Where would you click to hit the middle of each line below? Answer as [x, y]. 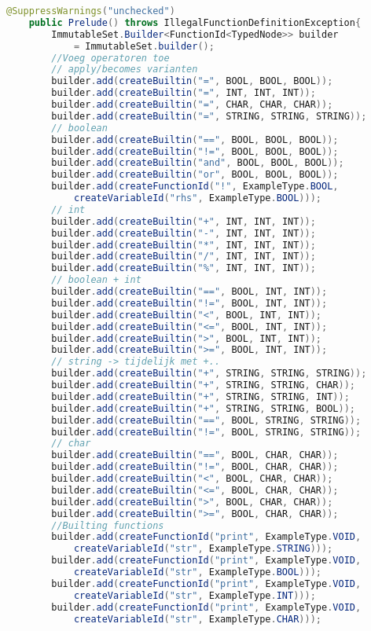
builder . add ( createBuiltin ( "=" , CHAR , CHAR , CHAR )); [192, 105]
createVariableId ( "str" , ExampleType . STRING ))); [203, 549]
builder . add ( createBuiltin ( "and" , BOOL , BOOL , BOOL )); [198, 163]
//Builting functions [108, 525]
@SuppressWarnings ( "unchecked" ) [91, 11]
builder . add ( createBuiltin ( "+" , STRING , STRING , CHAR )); [203, 385]
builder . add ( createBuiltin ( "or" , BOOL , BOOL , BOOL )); [195, 175]
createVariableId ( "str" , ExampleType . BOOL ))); [197, 572]
